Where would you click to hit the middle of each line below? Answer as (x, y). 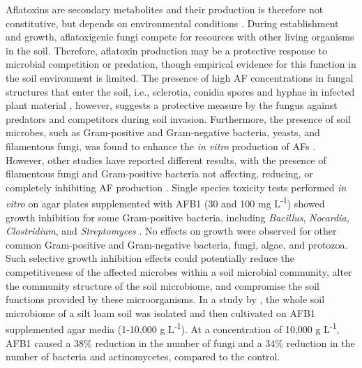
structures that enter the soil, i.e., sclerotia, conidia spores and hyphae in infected (180, 91)
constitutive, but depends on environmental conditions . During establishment (172, 23)
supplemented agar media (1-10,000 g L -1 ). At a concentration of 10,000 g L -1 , (173, 328)
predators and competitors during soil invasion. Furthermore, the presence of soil (178, 118)
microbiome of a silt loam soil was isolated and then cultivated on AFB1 (161, 312)
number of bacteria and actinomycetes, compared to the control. (143, 356)
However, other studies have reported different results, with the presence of (166, 160)
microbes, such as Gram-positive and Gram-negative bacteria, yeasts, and (163, 132)
